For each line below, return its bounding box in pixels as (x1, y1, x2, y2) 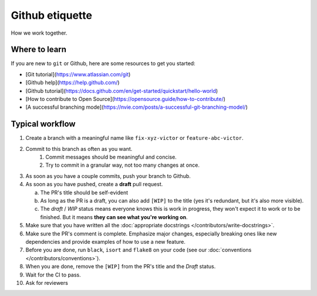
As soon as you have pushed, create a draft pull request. (25, 181, 163, 188)
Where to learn (11, 45, 67, 55)
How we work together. (11, 29, 68, 36)
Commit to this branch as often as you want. (25, 145, 133, 152)
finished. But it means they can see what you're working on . (40, 213, 188, 220)
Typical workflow (11, 119, 76, 129)
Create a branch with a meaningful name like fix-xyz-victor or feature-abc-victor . (25, 134, 244, 142)
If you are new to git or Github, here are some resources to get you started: (11, 60, 196, 67)
